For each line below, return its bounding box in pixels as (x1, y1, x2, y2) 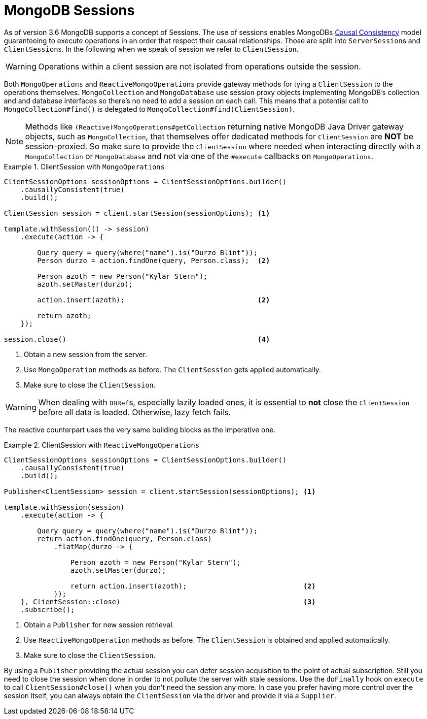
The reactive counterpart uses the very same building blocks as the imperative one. (4, 425, 276, 434)
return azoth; (37, 311, 92, 320)
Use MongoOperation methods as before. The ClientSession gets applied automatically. (24, 365, 321, 374)
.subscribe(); (20, 605, 75, 614)
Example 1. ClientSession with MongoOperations (4, 162, 165, 171)
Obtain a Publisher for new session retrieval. (24, 620, 174, 629)
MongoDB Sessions (4, 2, 135, 19)
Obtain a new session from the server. (24, 350, 147, 359)
